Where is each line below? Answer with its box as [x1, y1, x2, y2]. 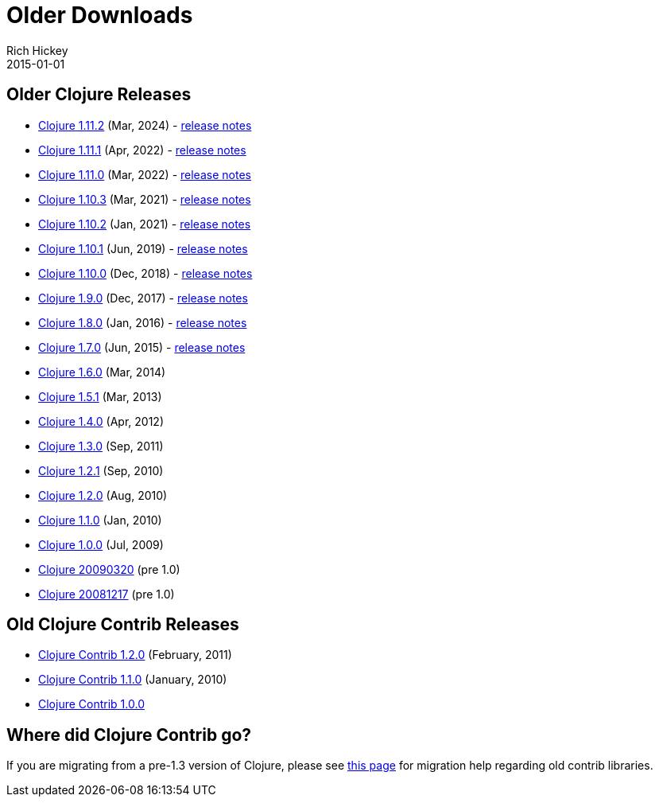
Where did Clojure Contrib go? [6, 724, 252, 745]
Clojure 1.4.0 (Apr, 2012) [38, 414, 164, 428]
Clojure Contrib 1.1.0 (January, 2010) [38, 672, 227, 687]
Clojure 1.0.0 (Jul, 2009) [38, 537, 164, 552]
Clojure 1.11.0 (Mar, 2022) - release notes [38, 167, 251, 181]
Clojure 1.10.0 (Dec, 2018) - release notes [38, 266, 253, 280]
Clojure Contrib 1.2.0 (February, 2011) [38, 648, 232, 662]
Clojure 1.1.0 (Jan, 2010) [38, 513, 162, 527]
